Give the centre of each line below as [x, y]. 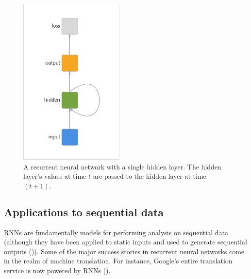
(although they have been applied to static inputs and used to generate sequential [125, 242]
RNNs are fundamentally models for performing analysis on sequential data [116, 232]
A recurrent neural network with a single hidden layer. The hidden [122, 166]
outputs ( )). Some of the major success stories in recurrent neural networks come [124, 251]
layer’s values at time [55, 176]
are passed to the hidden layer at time [150, 176]
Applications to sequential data [84, 212]
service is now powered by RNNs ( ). [57, 270]
